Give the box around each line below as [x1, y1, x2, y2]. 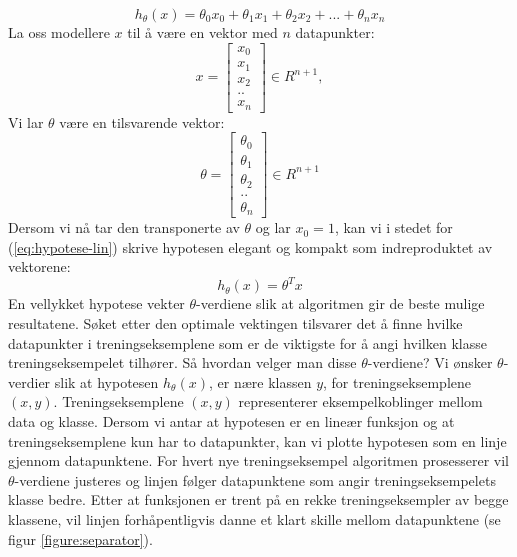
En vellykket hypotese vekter [8, 293, 185, 314]
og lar [255, 217, 291, 238]
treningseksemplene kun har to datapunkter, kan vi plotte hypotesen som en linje [8, 430, 507, 451]
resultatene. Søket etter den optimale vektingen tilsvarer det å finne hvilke [8, 313, 463, 333]
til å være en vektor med [127, 22, 278, 42]
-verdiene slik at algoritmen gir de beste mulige [196, 293, 485, 314]
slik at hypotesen [54, 371, 159, 392]
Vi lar [8, 111, 44, 132]
